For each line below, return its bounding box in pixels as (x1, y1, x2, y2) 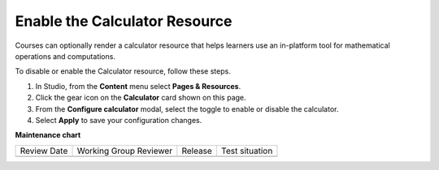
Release (181, 145, 213, 156)
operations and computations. (15, 51, 115, 61)
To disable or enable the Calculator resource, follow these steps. (15, 66, 231, 76)
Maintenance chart (15, 130, 81, 140)
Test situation (220, 145, 273, 156)
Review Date (20, 145, 68, 156)
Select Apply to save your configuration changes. (35, 115, 202, 125)
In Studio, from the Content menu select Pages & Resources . (35, 81, 241, 91)
